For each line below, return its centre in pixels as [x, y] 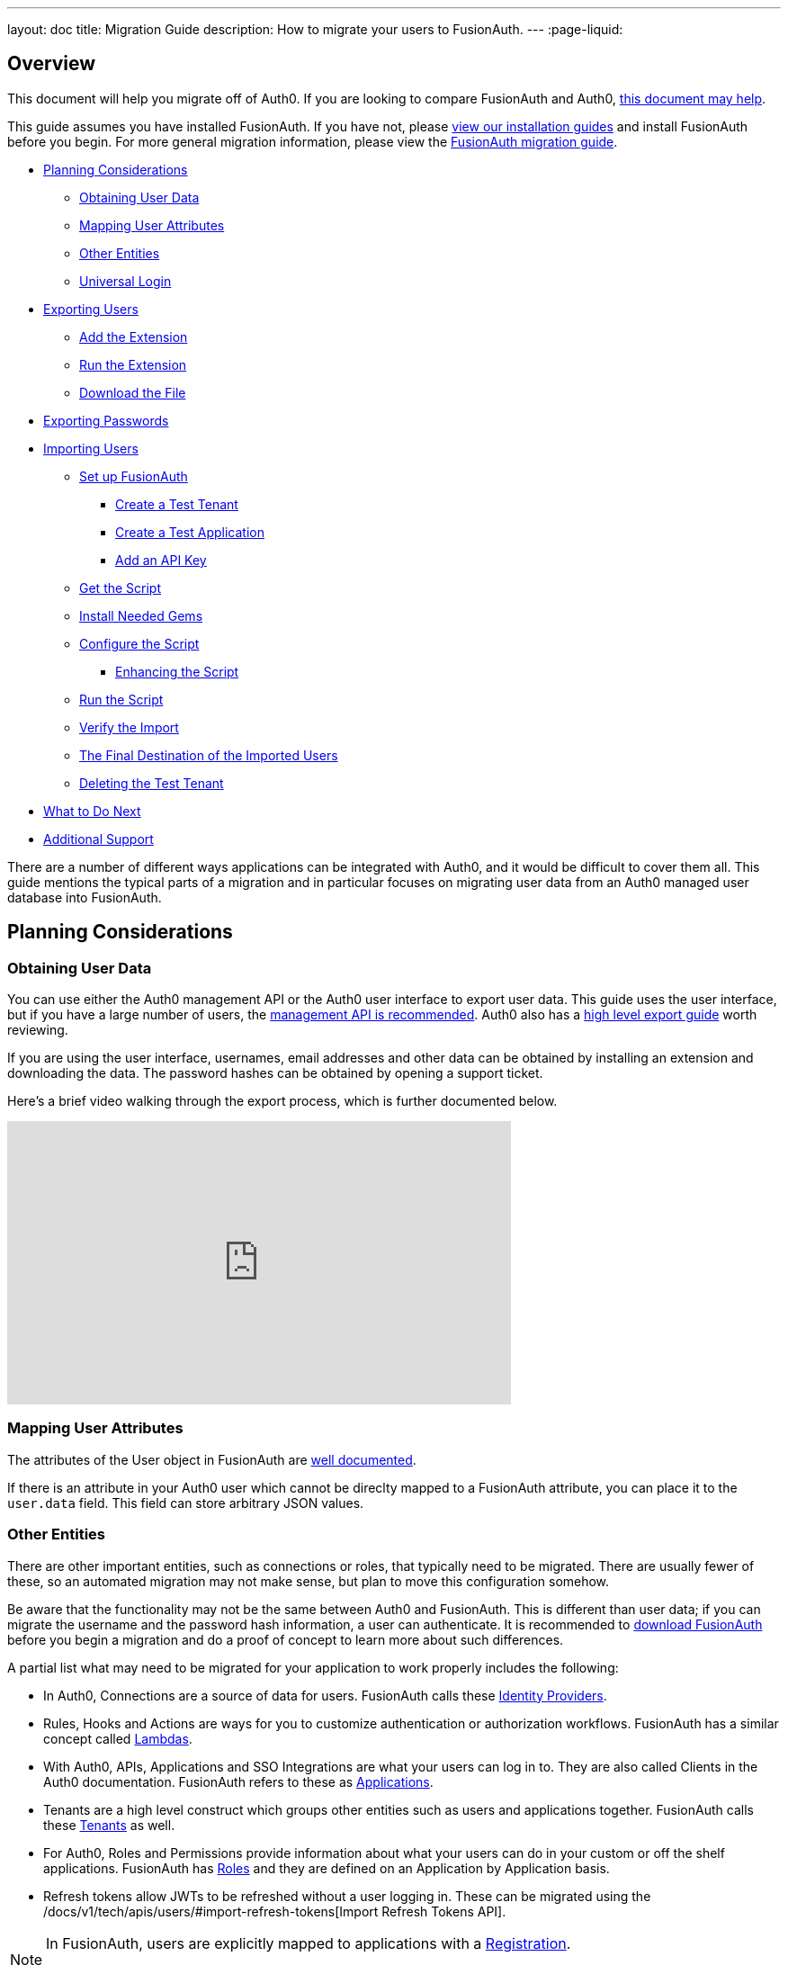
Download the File [133, 392]
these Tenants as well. [109, 1825]
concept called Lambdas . [118, 1738]
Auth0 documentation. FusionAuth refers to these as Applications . [238, 1781]
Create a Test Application [190, 532]
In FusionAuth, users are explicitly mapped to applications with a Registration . [309, 1943]
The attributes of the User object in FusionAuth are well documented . [212, 1459]
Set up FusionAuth [134, 476]
